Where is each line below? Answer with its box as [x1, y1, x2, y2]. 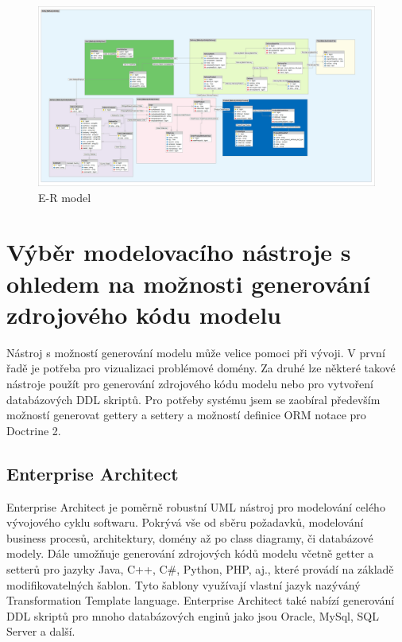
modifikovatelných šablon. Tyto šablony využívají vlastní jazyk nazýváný [6, 576, 361, 593]
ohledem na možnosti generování [6, 267, 370, 299]
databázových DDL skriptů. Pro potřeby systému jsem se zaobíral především [6, 391, 381, 407]
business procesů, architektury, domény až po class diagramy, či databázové [6, 529, 373, 546]
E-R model [38, 189, 91, 205]
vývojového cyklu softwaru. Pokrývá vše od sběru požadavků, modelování [6, 514, 364, 531]
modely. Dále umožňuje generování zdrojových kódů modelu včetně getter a [6, 545, 374, 562]
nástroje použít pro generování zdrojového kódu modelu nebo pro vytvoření [6, 375, 373, 391]
